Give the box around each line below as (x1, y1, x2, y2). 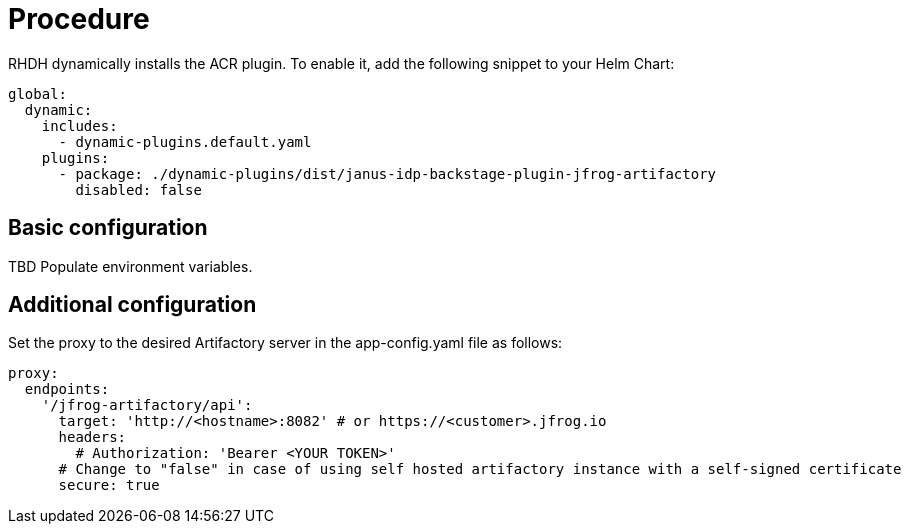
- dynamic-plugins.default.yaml (58, 133, 312, 150)
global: (8, 85, 68, 102)
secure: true (58, 477, 160, 494)
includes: (41, 117, 118, 134)
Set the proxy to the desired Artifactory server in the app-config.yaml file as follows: (8, 334, 563, 352)
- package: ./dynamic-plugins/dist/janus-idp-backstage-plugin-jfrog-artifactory (58, 165, 717, 182)
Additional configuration (8, 292, 257, 318)
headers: (58, 429, 127, 446)
